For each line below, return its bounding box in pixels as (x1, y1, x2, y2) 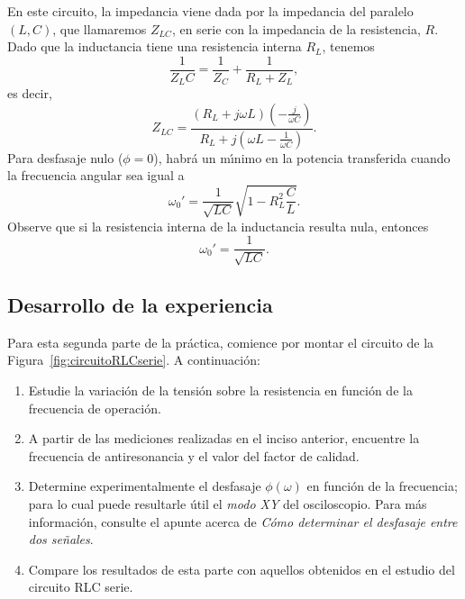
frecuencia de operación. (28, 398, 161, 417)
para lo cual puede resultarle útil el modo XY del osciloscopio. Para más (28, 494, 427, 513)
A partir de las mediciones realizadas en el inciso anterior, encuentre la (28, 429, 420, 448)
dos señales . (28, 530, 94, 549)
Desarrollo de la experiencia (7, 291, 273, 318)
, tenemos (322, 37, 375, 56)
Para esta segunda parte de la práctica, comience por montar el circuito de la (7, 332, 434, 351)
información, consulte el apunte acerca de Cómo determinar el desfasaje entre (28, 512, 458, 531)
